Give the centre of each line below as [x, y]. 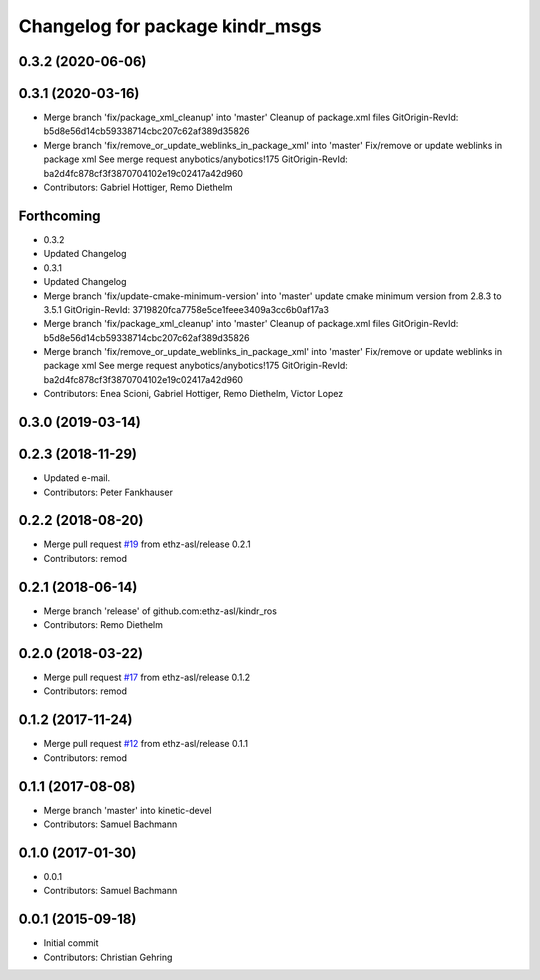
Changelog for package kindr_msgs [170, 26]
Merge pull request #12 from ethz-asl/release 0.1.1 [146, 744]
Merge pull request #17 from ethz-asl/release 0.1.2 [147, 677]
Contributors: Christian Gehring [108, 957]
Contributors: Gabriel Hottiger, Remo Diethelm [138, 187]
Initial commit [71, 943]
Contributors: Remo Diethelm [103, 625]
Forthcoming [59, 215]
